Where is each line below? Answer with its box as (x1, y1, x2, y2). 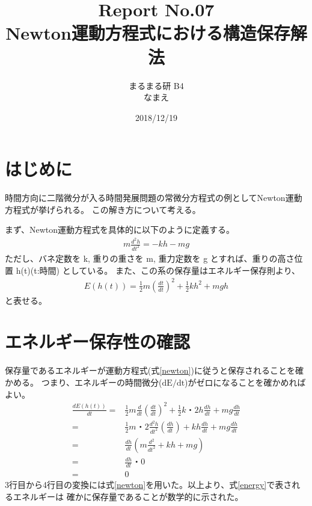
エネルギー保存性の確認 (5, 329, 191, 354)
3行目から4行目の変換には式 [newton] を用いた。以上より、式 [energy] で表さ (5, 478, 292, 491)
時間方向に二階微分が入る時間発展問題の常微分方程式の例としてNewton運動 (5, 191, 302, 204)
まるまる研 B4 (129, 79, 184, 91)
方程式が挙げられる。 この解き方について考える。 (5, 203, 201, 215)
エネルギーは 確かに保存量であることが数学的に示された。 (13, 490, 243, 502)
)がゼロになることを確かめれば (185, 376, 306, 389)
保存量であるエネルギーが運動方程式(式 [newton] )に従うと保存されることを (5, 364, 295, 377)
